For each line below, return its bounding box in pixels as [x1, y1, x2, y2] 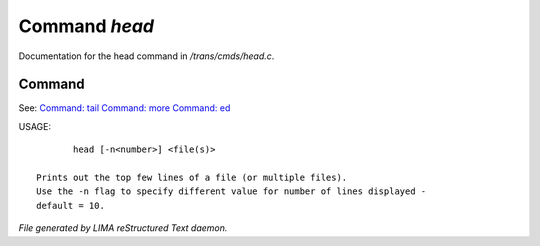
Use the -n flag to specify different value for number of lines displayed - [36, 186, 427, 197]
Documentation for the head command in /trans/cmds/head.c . [18, 50, 275, 62]
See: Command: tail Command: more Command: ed [18, 102, 231, 114]
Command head [18, 15, 155, 37]
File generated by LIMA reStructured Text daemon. [18, 222, 228, 234]
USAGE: [18, 120, 52, 132]
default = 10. [36, 200, 105, 211]
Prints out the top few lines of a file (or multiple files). [36, 172, 348, 184]
